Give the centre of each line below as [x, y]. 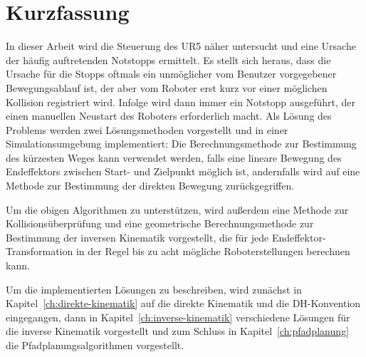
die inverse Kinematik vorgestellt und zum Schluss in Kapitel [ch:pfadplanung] [177, 331]
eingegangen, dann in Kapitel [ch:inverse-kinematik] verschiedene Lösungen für [178, 317]
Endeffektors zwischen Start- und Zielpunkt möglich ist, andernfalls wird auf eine [183, 171]
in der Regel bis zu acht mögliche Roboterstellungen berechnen [213, 251]
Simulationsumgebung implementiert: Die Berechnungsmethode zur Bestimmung [181, 144]
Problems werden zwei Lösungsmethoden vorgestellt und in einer [147, 129]
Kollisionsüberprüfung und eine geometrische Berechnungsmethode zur [160, 223]
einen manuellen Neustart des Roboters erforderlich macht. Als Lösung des [169, 116]
